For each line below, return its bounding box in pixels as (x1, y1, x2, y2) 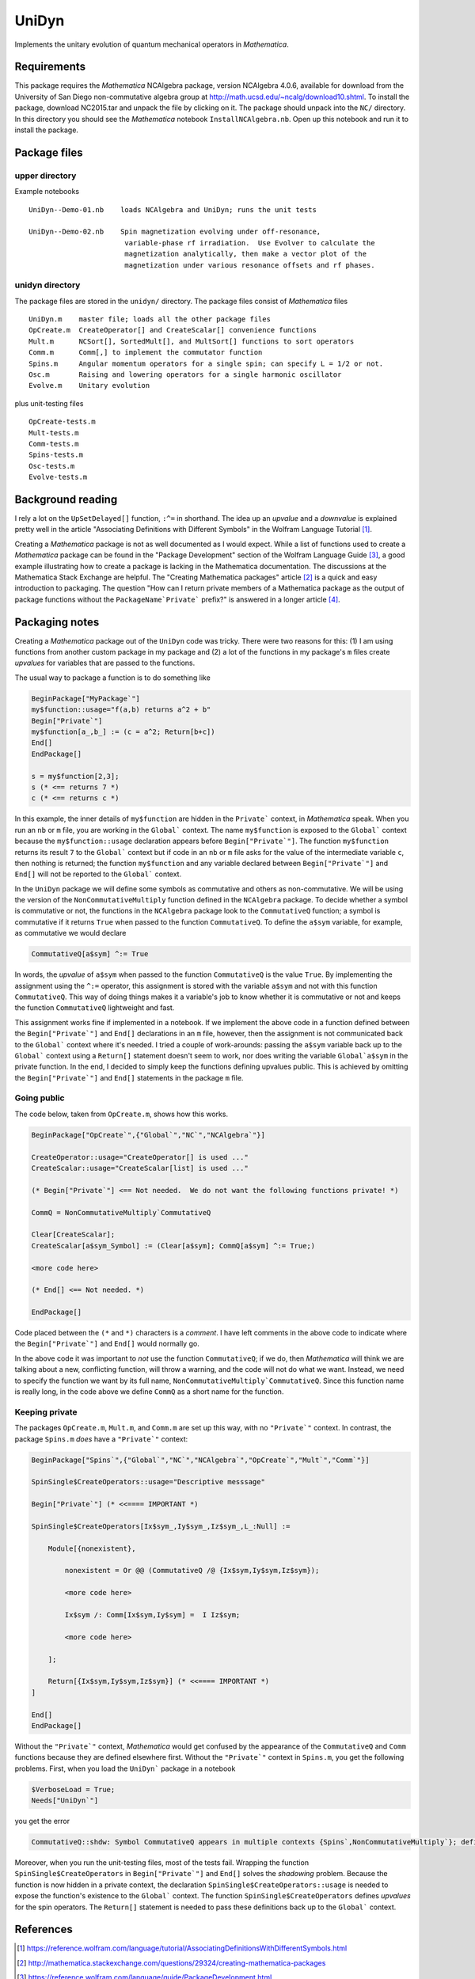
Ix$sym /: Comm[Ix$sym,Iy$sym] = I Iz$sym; (64, 1611, 241, 1620)
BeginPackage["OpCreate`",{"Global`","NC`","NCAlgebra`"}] (31, 1130, 265, 1139)
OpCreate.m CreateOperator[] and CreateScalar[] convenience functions (28, 325, 317, 335)
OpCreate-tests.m (28, 417, 96, 427)
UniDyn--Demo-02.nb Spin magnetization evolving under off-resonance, (28, 227, 321, 237)
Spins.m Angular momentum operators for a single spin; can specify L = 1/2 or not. (28, 359, 384, 368)
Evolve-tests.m (28, 473, 88, 482)
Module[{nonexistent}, (47, 1544, 136, 1553)
